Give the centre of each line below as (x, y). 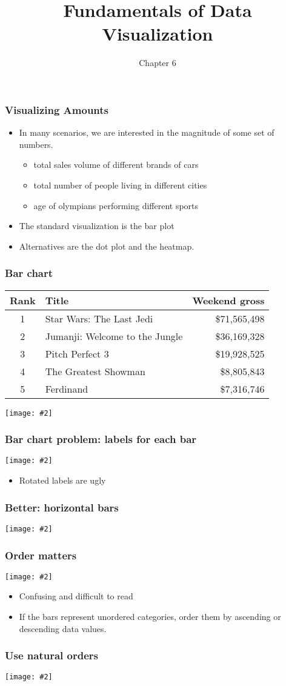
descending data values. (63, 628)
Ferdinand (67, 388)
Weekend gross (228, 300)
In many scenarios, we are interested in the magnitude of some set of (147, 132)
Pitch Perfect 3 (77, 353)
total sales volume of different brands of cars (116, 165)
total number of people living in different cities (120, 185)
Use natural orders (52, 655)
